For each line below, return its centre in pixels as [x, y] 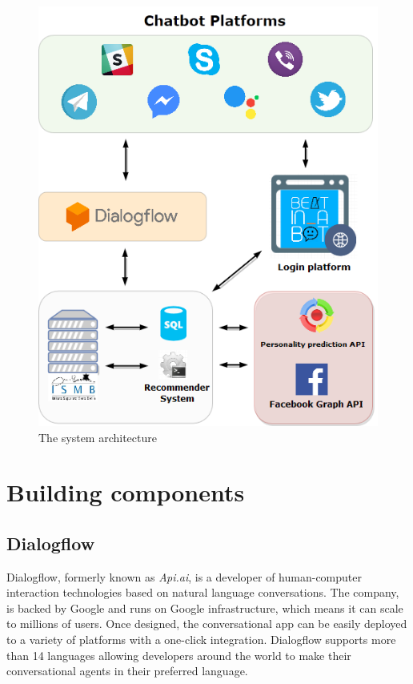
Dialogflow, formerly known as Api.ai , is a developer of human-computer [184, 576]
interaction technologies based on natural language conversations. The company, [203, 592]
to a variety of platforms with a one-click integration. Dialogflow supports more [201, 640]
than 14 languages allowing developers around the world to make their [179, 655]
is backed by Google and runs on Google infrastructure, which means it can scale [205, 608]
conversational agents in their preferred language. [127, 671]
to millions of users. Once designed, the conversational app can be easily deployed [207, 624]
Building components [126, 492]
